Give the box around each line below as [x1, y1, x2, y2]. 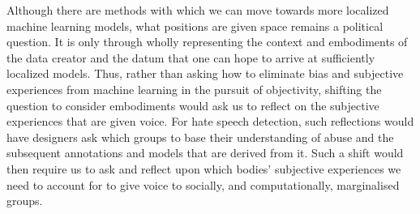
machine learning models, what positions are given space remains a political [6, 17, 384, 34]
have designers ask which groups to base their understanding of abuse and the [6, 128, 394, 145]
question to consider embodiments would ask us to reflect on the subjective [6, 96, 379, 113]
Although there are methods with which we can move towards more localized [6, 2, 389, 18]
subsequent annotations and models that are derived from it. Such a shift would [6, 144, 404, 161]
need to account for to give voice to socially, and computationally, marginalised [6, 176, 400, 193]
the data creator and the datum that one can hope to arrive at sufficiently [6, 49, 375, 66]
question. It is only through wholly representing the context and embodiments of [6, 33, 408, 50]
